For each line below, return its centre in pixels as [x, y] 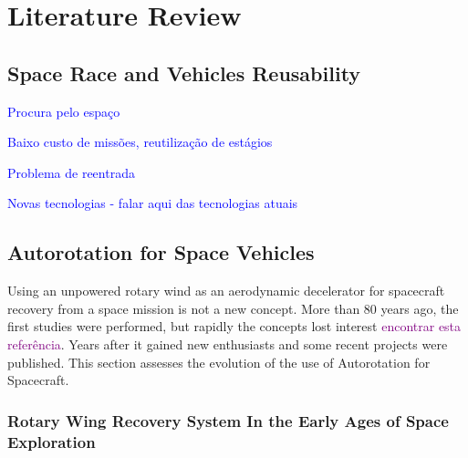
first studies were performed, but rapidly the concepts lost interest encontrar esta [234, 326]
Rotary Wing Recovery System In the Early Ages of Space [228, 420]
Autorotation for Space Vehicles [161, 252]
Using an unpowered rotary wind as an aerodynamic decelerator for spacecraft [226, 291]
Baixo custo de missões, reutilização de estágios [140, 142]
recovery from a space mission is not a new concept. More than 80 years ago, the [233, 308]
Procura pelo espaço [64, 111]
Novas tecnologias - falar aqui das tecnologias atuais [153, 203]
